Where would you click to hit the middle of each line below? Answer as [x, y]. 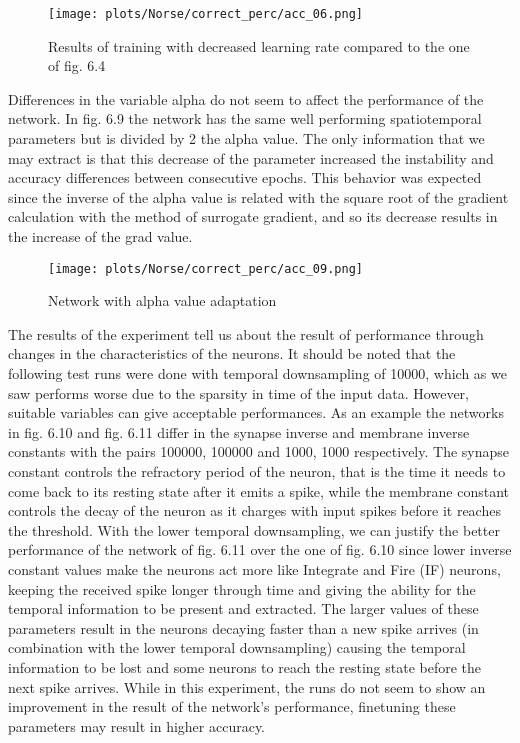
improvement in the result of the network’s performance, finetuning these [232, 706]
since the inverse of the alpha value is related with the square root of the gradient [258, 196]
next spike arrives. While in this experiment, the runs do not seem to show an [247, 686]
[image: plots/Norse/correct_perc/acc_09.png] [205, 268]
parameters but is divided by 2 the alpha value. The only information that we [246, 138]
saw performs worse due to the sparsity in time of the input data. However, [238, 392]
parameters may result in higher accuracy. [137, 725]
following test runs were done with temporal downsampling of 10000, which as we [257, 373]
